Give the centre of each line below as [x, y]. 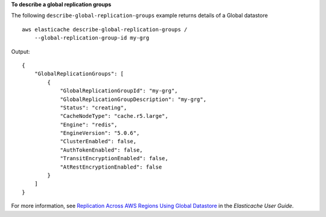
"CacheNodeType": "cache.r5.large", [114, 116]
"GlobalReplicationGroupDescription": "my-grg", [133, 99]
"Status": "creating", [94, 108]
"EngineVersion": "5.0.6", [100, 133]
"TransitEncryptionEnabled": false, [114, 158]
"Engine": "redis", [89, 125]
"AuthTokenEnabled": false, [101, 150]
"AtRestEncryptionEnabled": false [111, 167]
